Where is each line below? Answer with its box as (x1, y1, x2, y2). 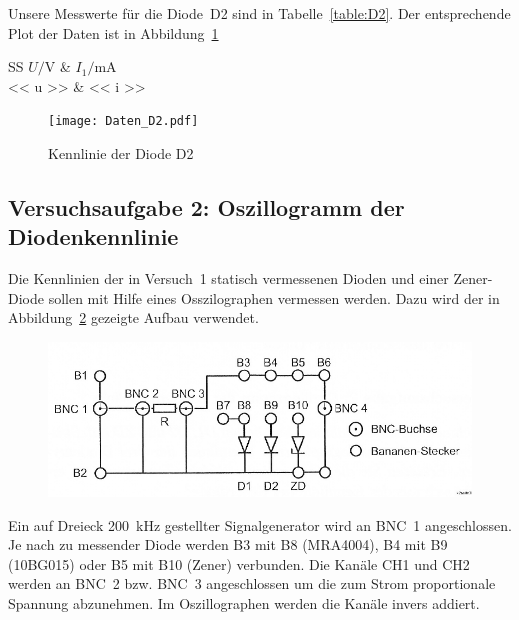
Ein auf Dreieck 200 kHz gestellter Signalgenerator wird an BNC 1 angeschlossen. (8, 514, 512, 535)
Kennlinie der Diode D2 (48, 143, 194, 164)
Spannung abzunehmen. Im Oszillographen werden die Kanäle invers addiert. (8, 592, 480, 613)
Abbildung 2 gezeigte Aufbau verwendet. (8, 307, 259, 328)
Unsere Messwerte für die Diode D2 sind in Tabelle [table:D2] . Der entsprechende (8, 3, 511, 23)
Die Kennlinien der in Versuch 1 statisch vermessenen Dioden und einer (8, 268, 449, 289)
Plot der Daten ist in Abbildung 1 (8, 22, 219, 43)
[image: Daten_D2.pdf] (48, 114, 199, 129)
